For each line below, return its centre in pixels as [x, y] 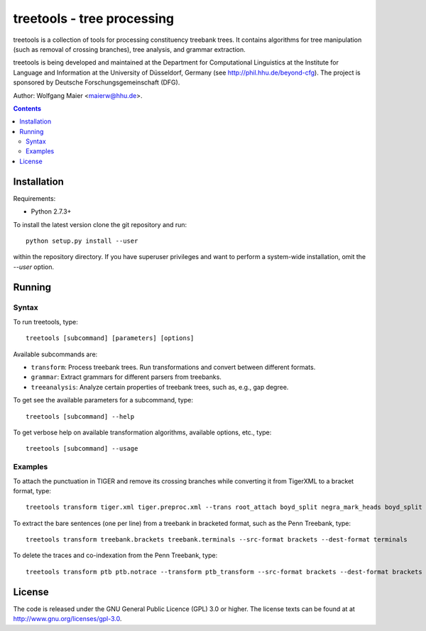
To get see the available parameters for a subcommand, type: [103, 400]
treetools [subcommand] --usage [82, 449]
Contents [27, 108]
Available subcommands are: [55, 354]
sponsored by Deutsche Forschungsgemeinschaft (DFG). [97, 82]
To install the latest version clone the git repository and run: [100, 224]
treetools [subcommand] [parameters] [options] [110, 338]
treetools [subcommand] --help [80, 416]
